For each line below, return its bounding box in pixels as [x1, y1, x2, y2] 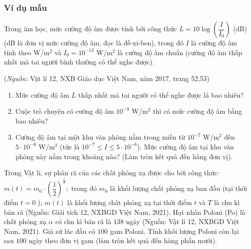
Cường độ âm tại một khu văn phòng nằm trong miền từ [15, 132, 185, 142]
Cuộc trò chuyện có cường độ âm [15, 106, 114, 116]
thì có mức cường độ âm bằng [153, 106, 242, 116]
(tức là [59, 141, 80, 151]
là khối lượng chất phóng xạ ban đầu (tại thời [110, 183, 247, 193]
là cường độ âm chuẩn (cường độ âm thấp [117, 47, 243, 57]
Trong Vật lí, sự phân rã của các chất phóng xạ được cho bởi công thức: [4, 167, 219, 178]
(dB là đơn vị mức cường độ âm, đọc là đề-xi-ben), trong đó [4, 38, 184, 48]
